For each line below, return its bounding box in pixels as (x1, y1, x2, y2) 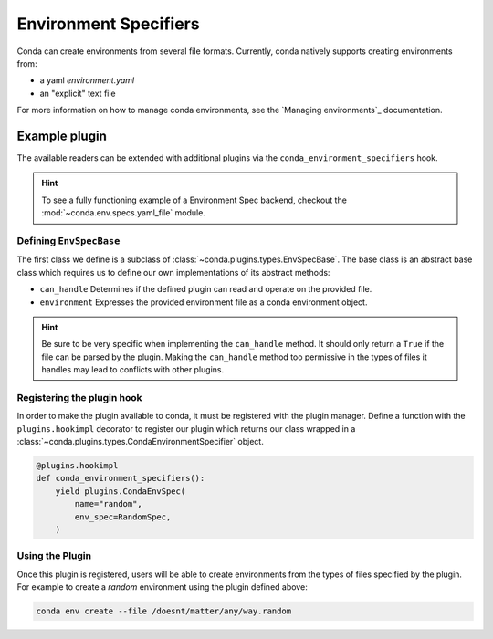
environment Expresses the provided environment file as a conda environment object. (39, 297, 368, 308)
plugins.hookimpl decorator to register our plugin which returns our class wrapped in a (16, 423, 356, 434)
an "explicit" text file (39, 88, 116, 99)
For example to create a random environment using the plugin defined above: (16, 581, 308, 592)
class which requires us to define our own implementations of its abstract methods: (16, 267, 330, 278)
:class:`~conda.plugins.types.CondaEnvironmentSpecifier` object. (16, 435, 264, 446)
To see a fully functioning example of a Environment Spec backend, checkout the (41, 194, 347, 205)
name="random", (74, 498, 143, 509)
